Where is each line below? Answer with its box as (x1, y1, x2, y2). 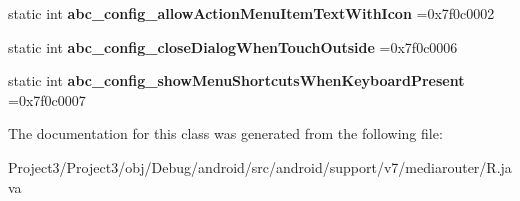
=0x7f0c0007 (8, 89, 86, 110)
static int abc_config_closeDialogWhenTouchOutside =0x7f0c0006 (8, 36, 458, 57)
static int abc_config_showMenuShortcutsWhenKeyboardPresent (8, 70, 465, 91)
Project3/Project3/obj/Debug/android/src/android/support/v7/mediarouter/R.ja (8, 156, 512, 177)
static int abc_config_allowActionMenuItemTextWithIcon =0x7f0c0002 (8, 3, 495, 23)
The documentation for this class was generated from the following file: (8, 123, 443, 144)
